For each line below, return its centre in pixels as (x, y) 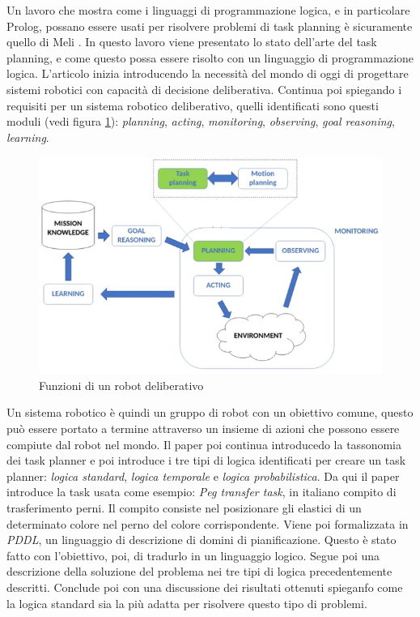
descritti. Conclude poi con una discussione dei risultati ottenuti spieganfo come (205, 587)
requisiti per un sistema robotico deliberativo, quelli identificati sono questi (193, 105)
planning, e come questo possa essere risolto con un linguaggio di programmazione (210, 57)
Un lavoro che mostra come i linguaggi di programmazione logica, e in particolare (208, 10)
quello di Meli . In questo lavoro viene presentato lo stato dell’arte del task (192, 42)
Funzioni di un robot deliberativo (121, 385)
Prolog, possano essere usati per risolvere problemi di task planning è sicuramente (210, 26)
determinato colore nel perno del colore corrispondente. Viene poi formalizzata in (208, 523)
